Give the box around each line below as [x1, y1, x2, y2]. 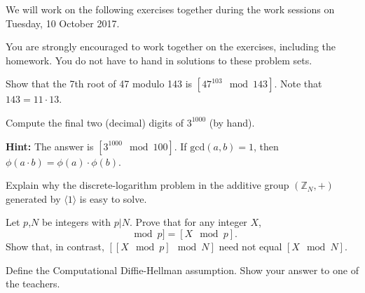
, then [254, 138, 279, 153]
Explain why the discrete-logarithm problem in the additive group [6, 178, 289, 192]
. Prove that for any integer [129, 215, 247, 229]
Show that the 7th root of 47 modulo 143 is [6, 76, 193, 91]
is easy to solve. [79, 191, 147, 206]
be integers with [41, 215, 111, 229]
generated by [6, 191, 61, 206]
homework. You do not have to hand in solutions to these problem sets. [6, 52, 312, 67]
